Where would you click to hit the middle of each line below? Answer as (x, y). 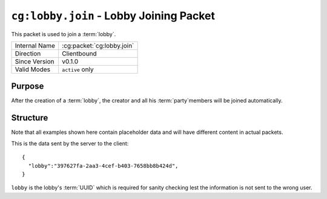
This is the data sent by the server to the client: (70, 143)
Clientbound (79, 53)
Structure (30, 118)
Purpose (28, 87)
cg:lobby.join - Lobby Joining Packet (113, 16)
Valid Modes (33, 69)
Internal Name (35, 45)
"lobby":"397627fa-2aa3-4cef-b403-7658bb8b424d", (103, 166)
